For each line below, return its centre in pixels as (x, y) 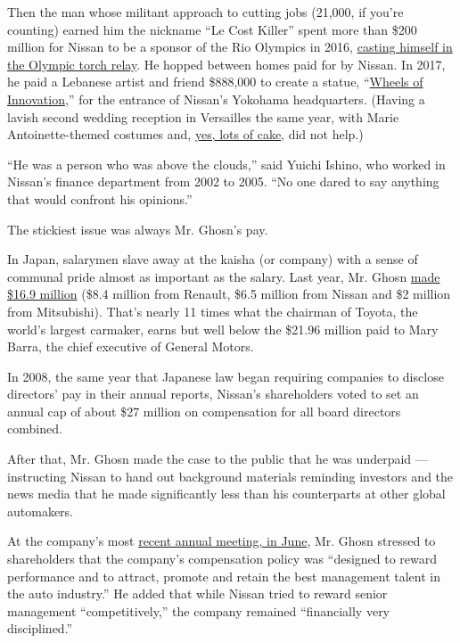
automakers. (41, 511)
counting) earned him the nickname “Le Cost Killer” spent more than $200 (212, 29)
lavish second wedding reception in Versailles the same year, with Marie (203, 116)
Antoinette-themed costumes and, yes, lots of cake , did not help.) (185, 134)
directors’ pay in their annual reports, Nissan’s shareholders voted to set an (213, 394)
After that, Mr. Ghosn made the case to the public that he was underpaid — (218, 459)
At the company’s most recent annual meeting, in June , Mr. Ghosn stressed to (222, 541)
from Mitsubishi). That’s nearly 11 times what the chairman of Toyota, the (213, 311)
